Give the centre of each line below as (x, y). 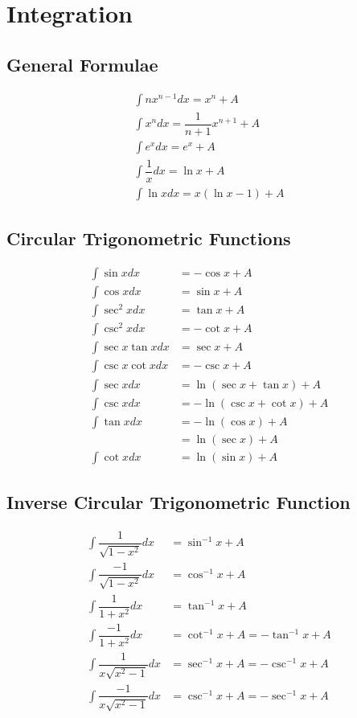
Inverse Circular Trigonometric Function (178, 502)
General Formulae (82, 64)
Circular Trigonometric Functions (149, 238)
